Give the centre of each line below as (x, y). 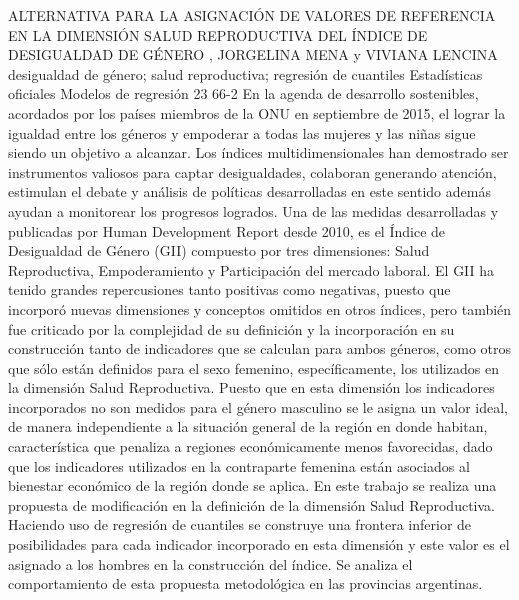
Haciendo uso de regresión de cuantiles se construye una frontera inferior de (240, 524)
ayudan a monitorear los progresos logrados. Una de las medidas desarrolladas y (253, 210)
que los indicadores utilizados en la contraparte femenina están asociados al (239, 465)
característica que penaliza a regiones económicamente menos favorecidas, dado (250, 446)
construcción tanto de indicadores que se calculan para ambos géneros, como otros (260, 348)
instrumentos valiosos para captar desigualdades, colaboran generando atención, (252, 171)
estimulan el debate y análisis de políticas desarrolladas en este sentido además (249, 191)
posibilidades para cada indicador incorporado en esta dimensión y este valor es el (259, 544)
